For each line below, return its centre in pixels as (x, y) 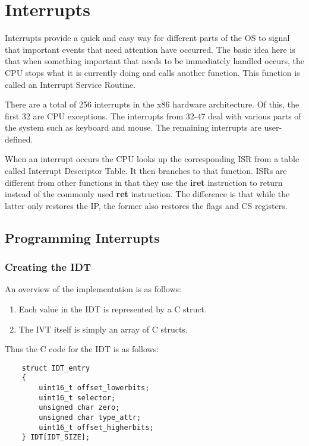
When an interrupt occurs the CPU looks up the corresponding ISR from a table (152, 159)
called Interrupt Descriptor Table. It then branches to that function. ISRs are (146, 171)
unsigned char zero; (79, 408)
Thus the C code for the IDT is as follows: (82, 349)
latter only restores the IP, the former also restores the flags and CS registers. (146, 205)
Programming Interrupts (82, 237)
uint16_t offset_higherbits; (96, 427)
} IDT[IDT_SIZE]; (56, 437)
